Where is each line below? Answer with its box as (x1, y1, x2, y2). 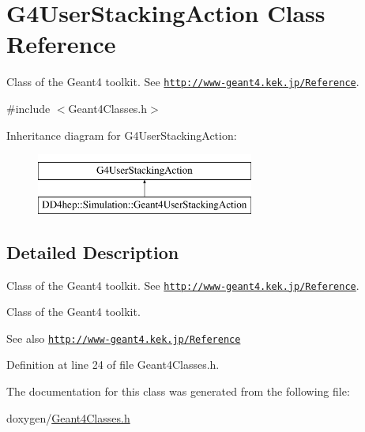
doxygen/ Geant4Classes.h (6, 409, 130, 426)
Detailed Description (6, 239, 179, 264)
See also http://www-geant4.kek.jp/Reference (6, 329, 241, 346)
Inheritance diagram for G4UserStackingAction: (6, 126, 237, 143)
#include (6, 100, 51, 116)
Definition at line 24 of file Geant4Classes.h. (6, 356, 220, 373)
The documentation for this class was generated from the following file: (6, 383, 350, 400)
